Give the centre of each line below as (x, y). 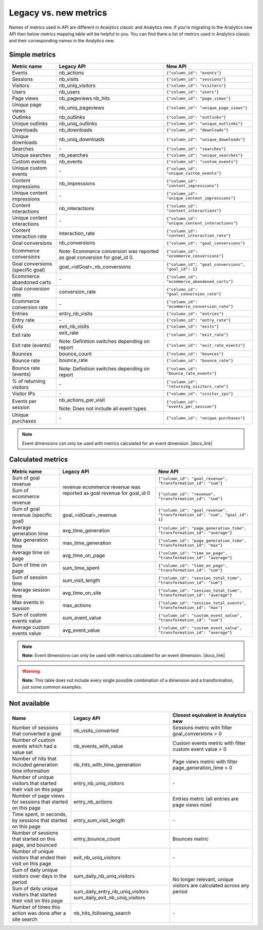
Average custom (31, 627)
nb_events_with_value (98, 746)
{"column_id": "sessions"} (196, 79)
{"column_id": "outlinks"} (196, 117)
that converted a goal (36, 734)
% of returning (29, 381)
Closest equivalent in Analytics (209, 715)
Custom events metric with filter (209, 743)
